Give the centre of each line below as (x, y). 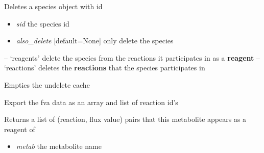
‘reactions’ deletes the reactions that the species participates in (105, 68)
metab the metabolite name (59, 146)
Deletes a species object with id (53, 6)
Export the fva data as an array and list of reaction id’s (91, 102)
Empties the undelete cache (47, 84)
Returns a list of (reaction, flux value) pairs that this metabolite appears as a (125, 119)
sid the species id (43, 23)
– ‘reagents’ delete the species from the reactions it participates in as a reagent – (132, 57)
